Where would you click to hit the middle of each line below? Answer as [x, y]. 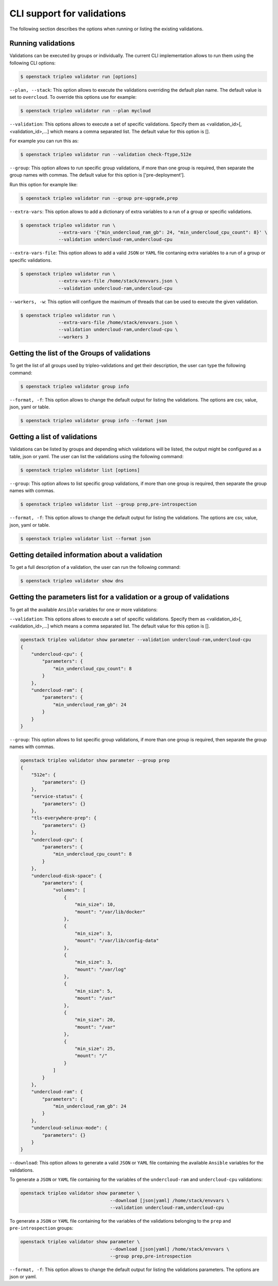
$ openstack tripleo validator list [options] [80, 470]
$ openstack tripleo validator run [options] [79, 76]
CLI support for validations [68, 13]
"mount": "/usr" [95, 998]
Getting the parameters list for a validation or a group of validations [119, 597]
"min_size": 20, [95, 1020]
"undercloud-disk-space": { [67, 876]
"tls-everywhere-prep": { [64, 818]
